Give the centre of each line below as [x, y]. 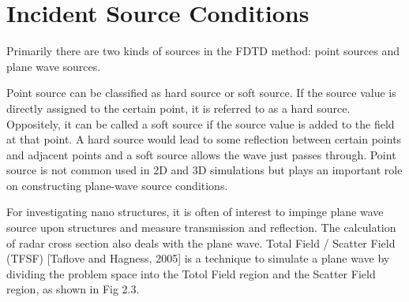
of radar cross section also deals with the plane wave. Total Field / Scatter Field [201, 242]
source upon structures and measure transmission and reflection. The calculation [201, 227]
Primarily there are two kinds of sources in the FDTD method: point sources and [203, 51]
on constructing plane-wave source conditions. [117, 185]
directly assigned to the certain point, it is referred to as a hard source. [178, 108]
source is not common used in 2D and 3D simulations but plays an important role [204, 170]
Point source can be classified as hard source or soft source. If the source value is [201, 93]
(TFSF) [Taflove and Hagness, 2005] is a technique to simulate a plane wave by [198, 258]
